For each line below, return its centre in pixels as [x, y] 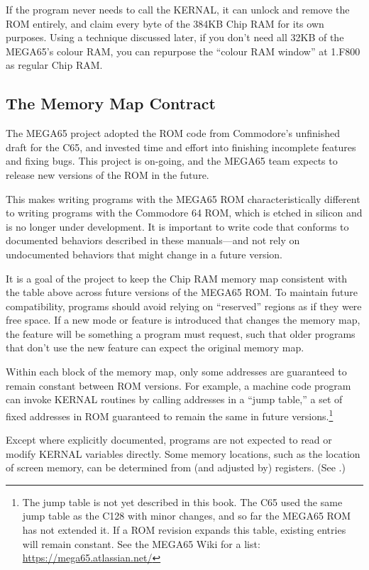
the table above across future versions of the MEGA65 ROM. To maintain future [182, 292]
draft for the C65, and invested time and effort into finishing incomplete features [181, 147]
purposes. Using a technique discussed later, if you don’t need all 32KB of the [175, 37]
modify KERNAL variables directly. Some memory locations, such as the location [183, 453]
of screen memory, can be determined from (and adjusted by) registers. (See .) [176, 467]
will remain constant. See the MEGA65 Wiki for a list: [141, 543]
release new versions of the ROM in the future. [108, 174]
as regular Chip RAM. [54, 65]
